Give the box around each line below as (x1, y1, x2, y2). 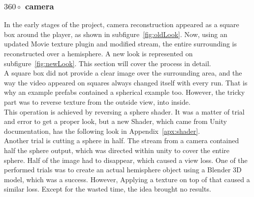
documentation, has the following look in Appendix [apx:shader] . (4, 125, 200, 136)
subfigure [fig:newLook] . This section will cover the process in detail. (4, 58, 211, 68)
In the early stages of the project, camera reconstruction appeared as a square (4, 19, 239, 30)
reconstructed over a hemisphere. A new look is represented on (4, 48, 193, 58)
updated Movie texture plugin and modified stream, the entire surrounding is (4, 39, 237, 49)
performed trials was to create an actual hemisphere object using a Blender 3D (4, 164, 242, 175)
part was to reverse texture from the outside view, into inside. (4, 96, 190, 107)
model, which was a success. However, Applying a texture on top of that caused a (4, 174, 250, 184)
